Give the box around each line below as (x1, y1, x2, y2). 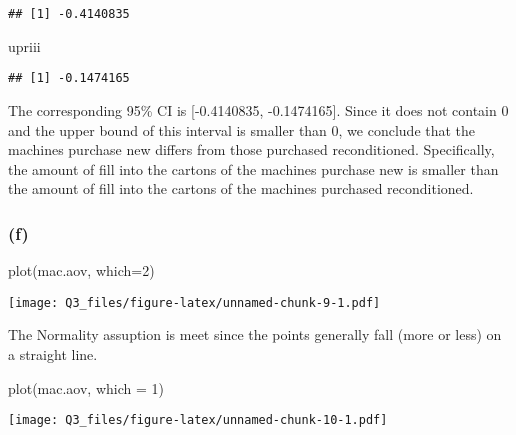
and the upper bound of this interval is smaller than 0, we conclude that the (8, 119, 476, 140)
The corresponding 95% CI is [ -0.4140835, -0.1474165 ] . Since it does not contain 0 (8, 99, 509, 120)
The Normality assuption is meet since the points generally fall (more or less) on (8, 324, 502, 345)
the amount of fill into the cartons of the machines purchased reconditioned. (8, 178, 474, 199)
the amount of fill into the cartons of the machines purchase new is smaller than (8, 158, 499, 179)
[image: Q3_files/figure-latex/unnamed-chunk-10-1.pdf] (8, 413, 388, 428)
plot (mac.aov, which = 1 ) (8, 377, 164, 398)
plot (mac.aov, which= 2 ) (8, 260, 155, 281)
